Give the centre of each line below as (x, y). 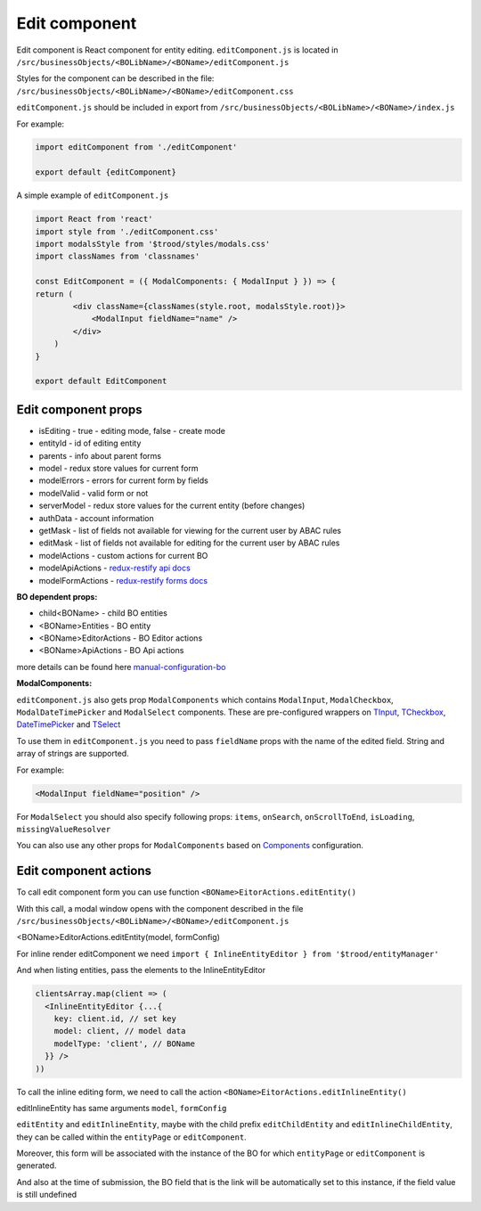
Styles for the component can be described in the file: (115, 78)
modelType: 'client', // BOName (125, 1043)
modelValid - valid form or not (94, 493)
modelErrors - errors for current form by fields (123, 480)
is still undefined (47, 1195)
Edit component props (79, 409)
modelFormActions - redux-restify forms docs (123, 580)
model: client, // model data (120, 1031)
